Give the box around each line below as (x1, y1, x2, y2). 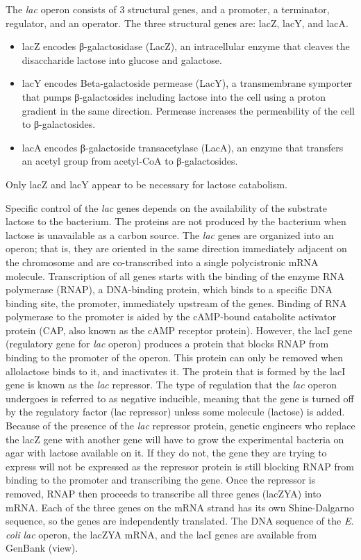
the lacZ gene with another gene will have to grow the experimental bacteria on (6, 431, 344, 446)
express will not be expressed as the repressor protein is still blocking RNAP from (6, 459, 354, 473)
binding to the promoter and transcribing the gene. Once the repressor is (6, 472, 316, 487)
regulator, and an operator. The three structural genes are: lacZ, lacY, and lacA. (6, 15, 349, 30)
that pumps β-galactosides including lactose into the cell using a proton (22, 89, 326, 104)
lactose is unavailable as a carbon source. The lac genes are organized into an (6, 227, 334, 242)
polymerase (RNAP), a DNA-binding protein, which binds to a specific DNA (6, 282, 333, 297)
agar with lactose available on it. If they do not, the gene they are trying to (6, 445, 327, 460)
